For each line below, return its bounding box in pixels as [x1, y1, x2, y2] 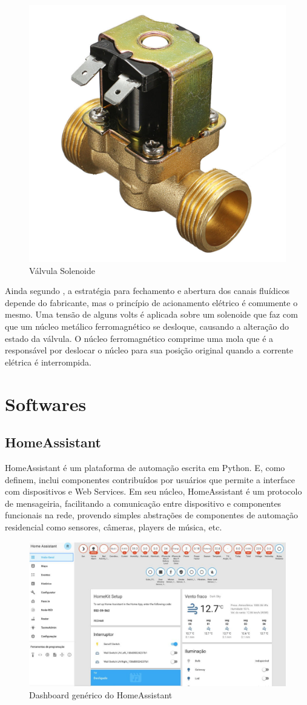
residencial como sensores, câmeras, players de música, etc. [5, 520, 222, 533]
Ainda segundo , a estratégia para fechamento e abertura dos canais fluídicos [5, 284, 289, 297]
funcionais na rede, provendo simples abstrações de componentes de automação [5, 509, 298, 521]
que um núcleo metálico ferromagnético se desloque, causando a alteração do [5, 319, 289, 332]
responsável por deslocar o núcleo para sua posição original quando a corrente [5, 344, 293, 356]
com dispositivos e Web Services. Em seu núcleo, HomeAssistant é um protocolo [5, 485, 302, 498]
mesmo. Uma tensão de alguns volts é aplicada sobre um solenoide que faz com [5, 308, 298, 321]
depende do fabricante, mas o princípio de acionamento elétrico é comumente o [5, 296, 298, 309]
